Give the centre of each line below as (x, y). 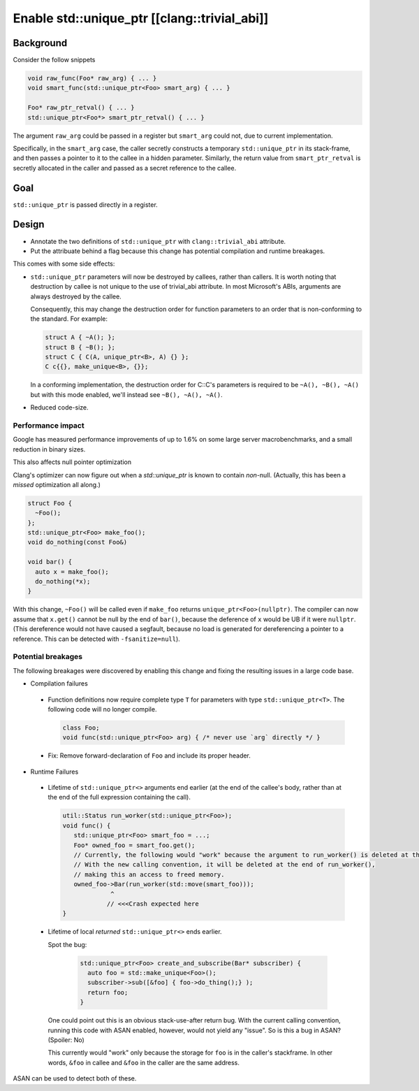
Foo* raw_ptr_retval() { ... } (81, 108)
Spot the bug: (67, 944)
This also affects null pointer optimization (72, 462)
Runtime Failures (54, 772)
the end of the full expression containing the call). (119, 797)
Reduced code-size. (59, 407)
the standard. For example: (69, 319)
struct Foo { (50, 503)
